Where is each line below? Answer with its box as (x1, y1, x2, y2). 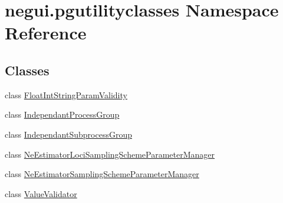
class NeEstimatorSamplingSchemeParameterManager (5, 168, 199, 180)
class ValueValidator (5, 187, 77, 199)
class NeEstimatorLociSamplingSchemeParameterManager (5, 148, 215, 160)
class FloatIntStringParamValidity (5, 88, 127, 101)
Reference (5, 21, 87, 45)
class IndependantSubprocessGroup (5, 128, 132, 140)
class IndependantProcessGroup (5, 108, 120, 121)
